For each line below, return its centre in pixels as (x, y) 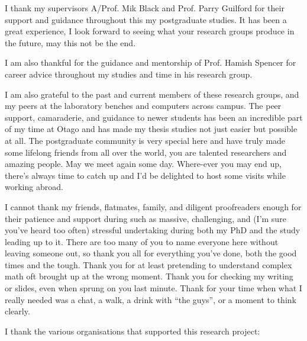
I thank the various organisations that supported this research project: (133, 331)
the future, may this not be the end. (70, 42)
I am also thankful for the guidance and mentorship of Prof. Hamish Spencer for (151, 62)
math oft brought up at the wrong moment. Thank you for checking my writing (149, 276)
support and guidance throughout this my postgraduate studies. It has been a (146, 19)
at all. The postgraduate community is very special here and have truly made (145, 140)
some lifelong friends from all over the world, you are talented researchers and (146, 152)
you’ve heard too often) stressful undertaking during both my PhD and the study (153, 230)
